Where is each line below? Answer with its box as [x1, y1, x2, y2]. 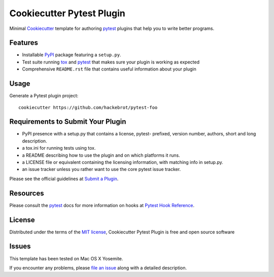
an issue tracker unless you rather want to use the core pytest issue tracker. [22, 166, 181, 172]
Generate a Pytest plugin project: [9, 93, 79, 99]
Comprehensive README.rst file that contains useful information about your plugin [22, 66, 196, 72]
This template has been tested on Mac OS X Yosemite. [9, 255, 123, 261]
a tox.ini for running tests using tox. [22, 145, 96, 151]
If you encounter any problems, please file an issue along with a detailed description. [9, 264, 187, 271]
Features [9, 39, 38, 47]
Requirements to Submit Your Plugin [9, 117, 126, 126]
